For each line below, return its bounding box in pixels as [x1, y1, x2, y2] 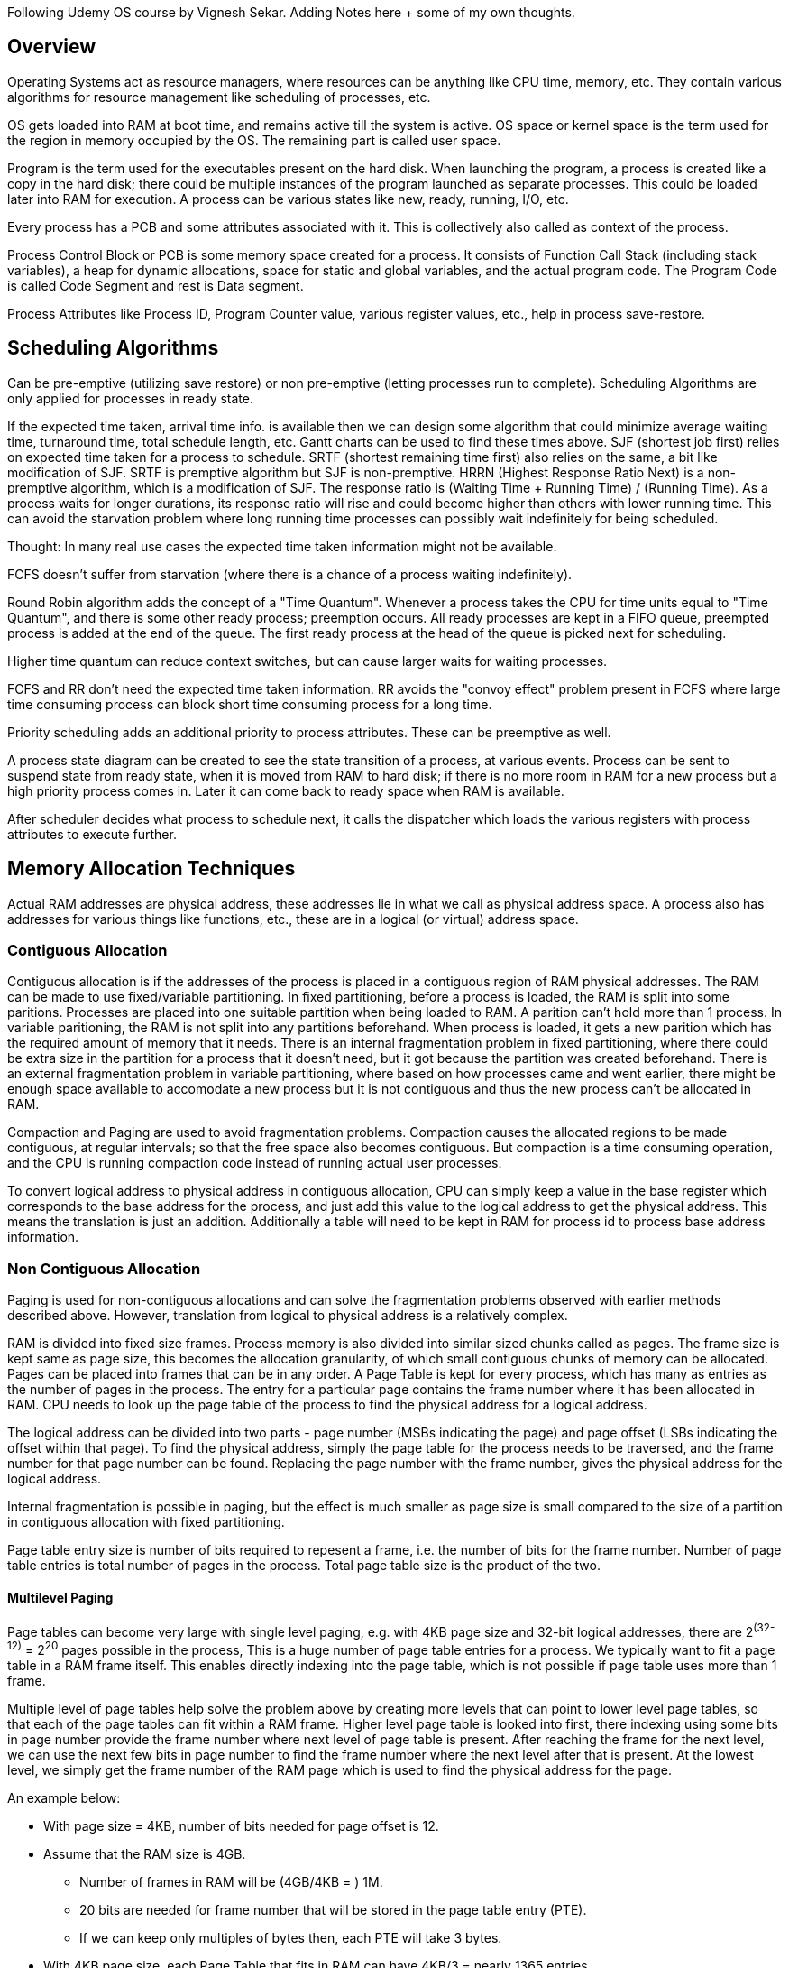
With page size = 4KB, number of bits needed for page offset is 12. [43, 1817, 439, 1834]
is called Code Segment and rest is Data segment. [7, 277, 304, 293]
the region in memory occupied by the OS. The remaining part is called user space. [7, 132, 501, 148]
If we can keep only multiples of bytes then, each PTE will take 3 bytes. [79, 1929, 502, 1945]
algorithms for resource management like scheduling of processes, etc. [7, 88, 431, 105]
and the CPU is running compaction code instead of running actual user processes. [7, 1155, 502, 1171]
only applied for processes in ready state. [7, 390, 253, 406]
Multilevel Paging [7, 1589, 114, 1605]
